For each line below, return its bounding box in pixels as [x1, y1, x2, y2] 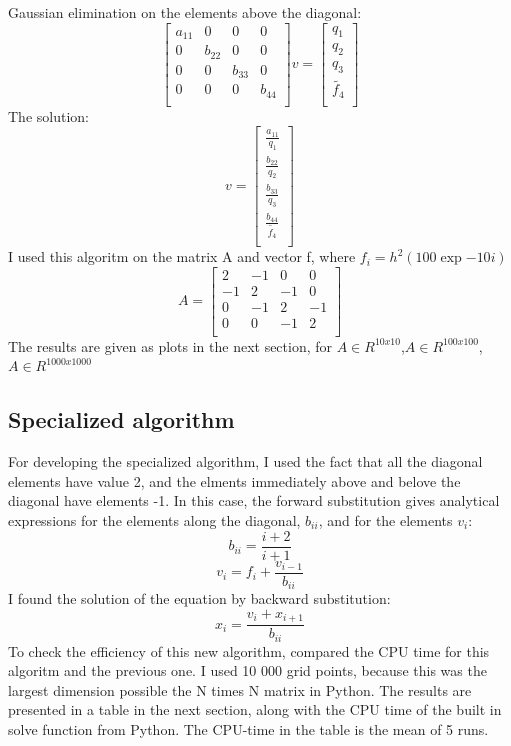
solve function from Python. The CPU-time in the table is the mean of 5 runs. [8, 719, 489, 740]
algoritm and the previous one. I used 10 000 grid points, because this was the [8, 660, 487, 681]
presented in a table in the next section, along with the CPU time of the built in [8, 699, 502, 720]
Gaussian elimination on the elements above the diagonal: [8, 2, 362, 22]
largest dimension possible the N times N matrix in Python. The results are [8, 679, 472, 700]
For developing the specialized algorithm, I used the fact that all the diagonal [8, 451, 483, 472]
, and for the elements [318, 509, 453, 530]
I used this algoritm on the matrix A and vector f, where [8, 246, 356, 267]
